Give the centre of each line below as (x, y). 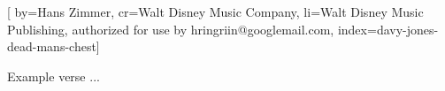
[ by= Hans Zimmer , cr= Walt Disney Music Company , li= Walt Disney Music (215, 11)
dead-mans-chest (52, 46)
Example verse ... (54, 76)
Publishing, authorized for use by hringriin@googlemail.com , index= (192, 29)
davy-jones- (407, 29)
